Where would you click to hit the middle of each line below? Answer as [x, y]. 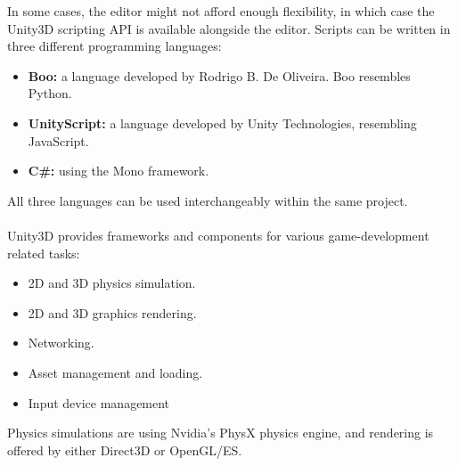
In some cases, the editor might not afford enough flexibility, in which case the [221, 11]
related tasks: [44, 253]
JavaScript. [58, 140]
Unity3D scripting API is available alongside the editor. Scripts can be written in [229, 28]
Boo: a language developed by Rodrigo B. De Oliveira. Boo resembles [219, 75]
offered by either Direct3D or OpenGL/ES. [125, 450]
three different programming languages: [114, 46]
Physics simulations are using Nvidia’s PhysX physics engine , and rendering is [221, 433]
